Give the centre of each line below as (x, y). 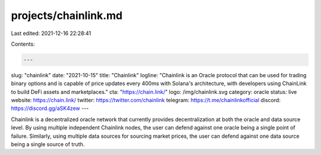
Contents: (23, 44)
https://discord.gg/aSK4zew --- (50, 108)
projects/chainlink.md (67, 15)
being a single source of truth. (48, 144)
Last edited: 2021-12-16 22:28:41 (51, 33)
